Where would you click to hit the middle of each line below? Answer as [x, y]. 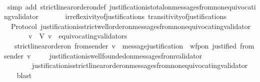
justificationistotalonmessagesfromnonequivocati [182, 6]
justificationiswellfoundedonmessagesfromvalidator [126, 55]
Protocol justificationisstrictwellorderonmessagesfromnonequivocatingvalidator [131, 26]
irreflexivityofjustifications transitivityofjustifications [146, 16]
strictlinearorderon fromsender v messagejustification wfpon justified [125, 45]
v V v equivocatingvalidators [77, 36]
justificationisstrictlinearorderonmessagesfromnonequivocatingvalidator [140, 65]
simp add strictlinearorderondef [56, 6]
